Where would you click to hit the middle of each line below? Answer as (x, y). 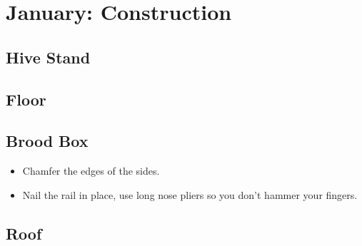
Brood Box (47, 141)
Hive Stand (48, 57)
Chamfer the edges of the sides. (91, 171)
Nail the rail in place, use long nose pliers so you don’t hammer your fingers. (190, 194)
